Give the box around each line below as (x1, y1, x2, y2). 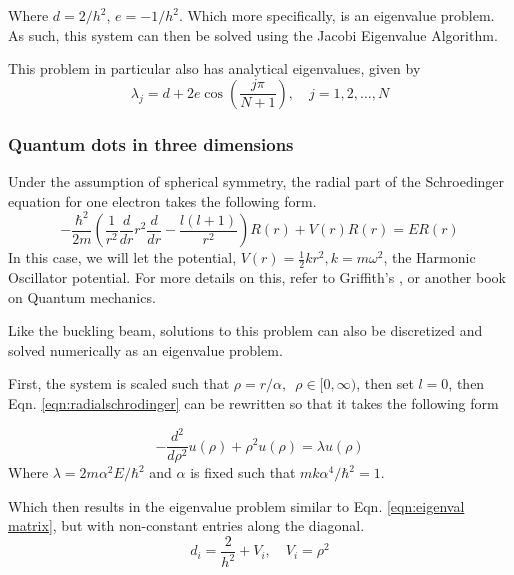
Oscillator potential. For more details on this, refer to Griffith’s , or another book (8, 266, 506, 287)
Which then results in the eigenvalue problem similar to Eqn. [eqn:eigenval (8, 495, 465, 516)
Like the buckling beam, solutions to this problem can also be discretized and (8, 320, 483, 341)
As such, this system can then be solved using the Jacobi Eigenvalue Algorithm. (8, 24, 498, 45)
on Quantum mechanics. (8, 286, 156, 307)
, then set (356, 373, 414, 394)
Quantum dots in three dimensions (8, 131, 294, 156)
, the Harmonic (383, 247, 476, 268)
